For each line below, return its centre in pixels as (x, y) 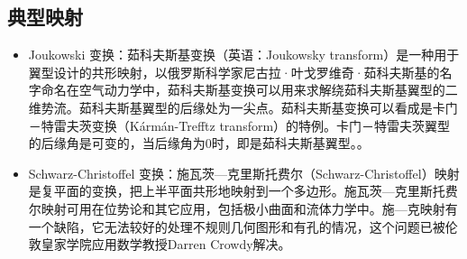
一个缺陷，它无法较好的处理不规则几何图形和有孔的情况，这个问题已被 (237, 226)
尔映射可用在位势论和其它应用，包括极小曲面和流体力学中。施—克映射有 (243, 208)
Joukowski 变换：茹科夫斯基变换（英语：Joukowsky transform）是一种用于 (244, 55)
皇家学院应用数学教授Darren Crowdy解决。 (166, 244)
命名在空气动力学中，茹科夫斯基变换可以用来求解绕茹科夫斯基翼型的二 (249, 90)
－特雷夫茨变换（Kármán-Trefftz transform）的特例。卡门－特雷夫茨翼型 (239, 125)
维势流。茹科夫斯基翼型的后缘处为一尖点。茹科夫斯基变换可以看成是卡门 (243, 107)
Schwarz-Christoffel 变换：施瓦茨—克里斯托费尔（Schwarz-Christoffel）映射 (244, 173)
